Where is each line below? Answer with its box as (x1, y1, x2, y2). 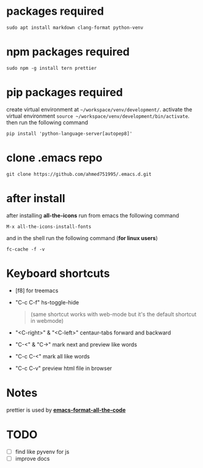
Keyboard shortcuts (6, 266, 110, 280)
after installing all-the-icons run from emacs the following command (6, 211, 179, 219)
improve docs (15, 455, 50, 462)
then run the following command (6, 118, 89, 126)
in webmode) (30, 317, 64, 324)
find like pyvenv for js (15, 448, 70, 455)
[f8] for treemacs (15, 287, 59, 294)
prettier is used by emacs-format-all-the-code (6, 406, 126, 413)
